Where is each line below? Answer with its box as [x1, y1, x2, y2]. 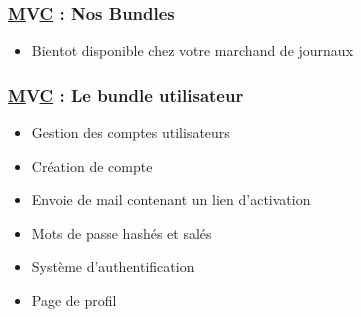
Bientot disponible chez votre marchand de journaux [31, 40, 354, 61]
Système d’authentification [31, 256, 195, 277]
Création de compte [31, 155, 153, 176]
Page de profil [31, 290, 117, 310]
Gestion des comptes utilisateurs [31, 122, 230, 143]
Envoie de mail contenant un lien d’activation [31, 189, 311, 210]
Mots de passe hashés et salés [31, 222, 212, 243]
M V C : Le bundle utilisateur [8, 82, 244, 107]
